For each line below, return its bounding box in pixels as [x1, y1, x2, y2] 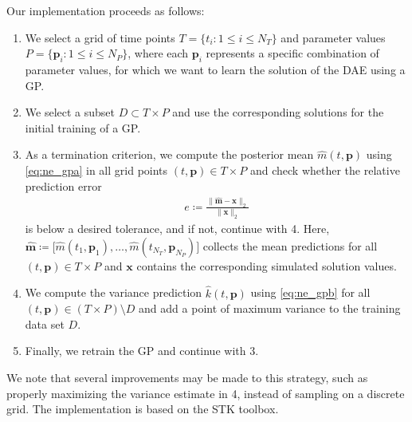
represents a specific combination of [206, 45, 379, 61]
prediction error [25, 177, 102, 194]
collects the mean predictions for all [202, 237, 378, 254]
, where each [128, 45, 189, 61]
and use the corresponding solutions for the [172, 104, 384, 120]
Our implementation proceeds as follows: [6, 2, 205, 18]
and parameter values [281, 29, 386, 45]
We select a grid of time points [25, 29, 175, 45]
